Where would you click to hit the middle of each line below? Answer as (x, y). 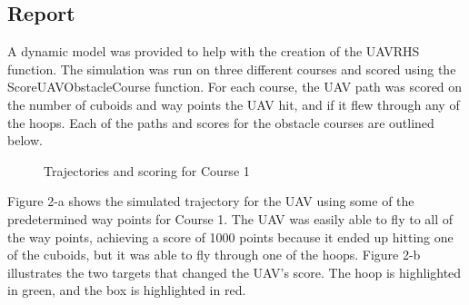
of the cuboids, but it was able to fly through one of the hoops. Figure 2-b (214, 255)
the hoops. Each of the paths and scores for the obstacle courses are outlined (221, 122)
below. (25, 140)
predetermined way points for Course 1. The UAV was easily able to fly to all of (230, 218)
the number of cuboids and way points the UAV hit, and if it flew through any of (234, 104)
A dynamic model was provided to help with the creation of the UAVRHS (214, 51)
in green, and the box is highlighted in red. (127, 290)
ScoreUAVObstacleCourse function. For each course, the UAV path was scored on (235, 87)
